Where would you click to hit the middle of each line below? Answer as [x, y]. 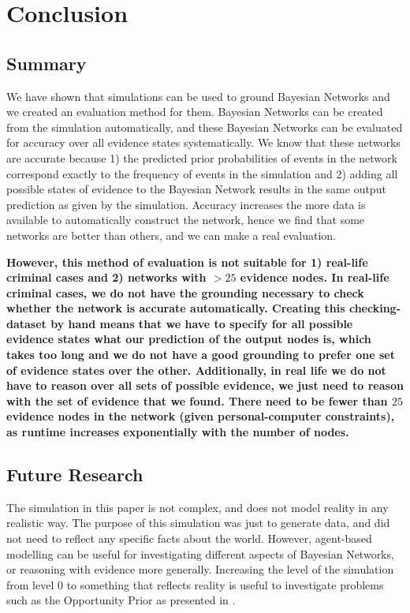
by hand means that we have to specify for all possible [202, 323]
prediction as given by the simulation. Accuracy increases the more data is [186, 204]
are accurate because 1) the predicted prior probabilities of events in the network [202, 157]
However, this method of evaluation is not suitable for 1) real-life [187, 262]
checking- [375, 308]
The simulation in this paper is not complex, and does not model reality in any [198, 507]
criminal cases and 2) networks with [106, 277]
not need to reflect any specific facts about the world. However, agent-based [189, 538]
